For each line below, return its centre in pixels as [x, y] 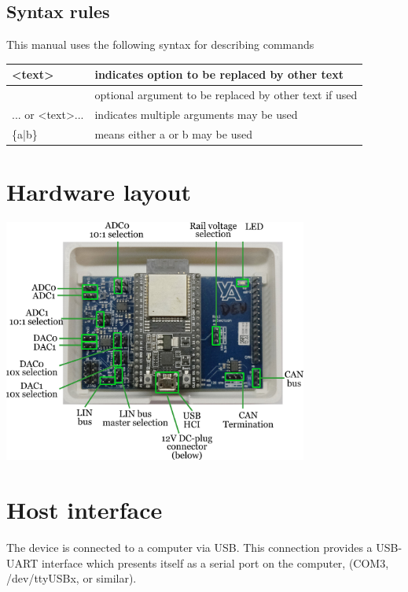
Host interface [85, 510]
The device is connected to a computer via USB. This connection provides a [189, 548]
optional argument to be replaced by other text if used [226, 95]
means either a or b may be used [173, 133]
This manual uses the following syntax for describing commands [160, 44]
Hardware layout [99, 192]
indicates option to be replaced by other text [219, 74]
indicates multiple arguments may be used [196, 114]
